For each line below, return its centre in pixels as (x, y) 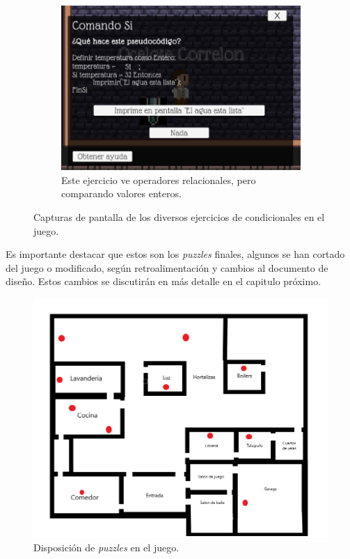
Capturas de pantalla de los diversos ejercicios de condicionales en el (179, 216)
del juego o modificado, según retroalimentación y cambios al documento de (167, 267)
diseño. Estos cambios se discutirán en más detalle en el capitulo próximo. (164, 281)
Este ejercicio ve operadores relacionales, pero (159, 179)
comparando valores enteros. (121, 193)
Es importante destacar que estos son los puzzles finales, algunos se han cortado (175, 254)
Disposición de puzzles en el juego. (106, 547)
